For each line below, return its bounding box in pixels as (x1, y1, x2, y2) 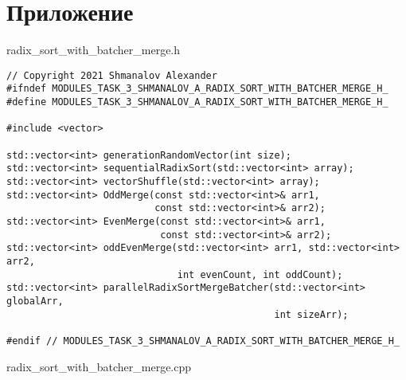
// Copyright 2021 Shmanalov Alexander (6, 69, 217, 81)
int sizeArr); (274, 308, 349, 320)
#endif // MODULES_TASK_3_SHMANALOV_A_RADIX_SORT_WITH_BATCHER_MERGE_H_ (6, 335, 400, 347)
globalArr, (6, 295, 64, 307)
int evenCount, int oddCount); (177, 268, 343, 280)
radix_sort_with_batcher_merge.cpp (6, 358, 192, 374)
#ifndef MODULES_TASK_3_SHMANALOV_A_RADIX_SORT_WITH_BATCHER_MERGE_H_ (6, 83, 388, 95)
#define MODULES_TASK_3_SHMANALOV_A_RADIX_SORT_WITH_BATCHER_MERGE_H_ (6, 96, 388, 108)
